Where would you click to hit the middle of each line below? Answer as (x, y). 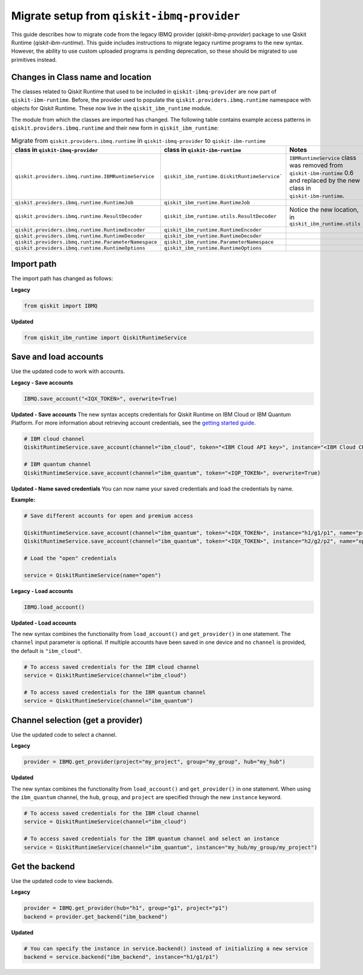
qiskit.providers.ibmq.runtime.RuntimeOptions (80, 248)
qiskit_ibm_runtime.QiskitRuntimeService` (223, 177)
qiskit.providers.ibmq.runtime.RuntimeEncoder (80, 230)
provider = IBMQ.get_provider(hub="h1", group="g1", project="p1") (126, 908)
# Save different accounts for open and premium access (109, 516)
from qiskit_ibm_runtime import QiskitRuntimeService (105, 337)
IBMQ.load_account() (54, 607)
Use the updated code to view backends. (63, 881)
